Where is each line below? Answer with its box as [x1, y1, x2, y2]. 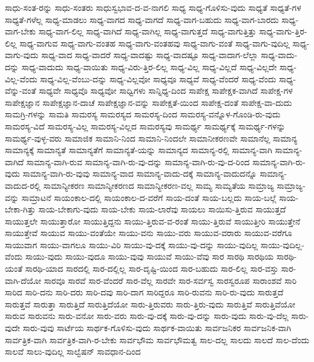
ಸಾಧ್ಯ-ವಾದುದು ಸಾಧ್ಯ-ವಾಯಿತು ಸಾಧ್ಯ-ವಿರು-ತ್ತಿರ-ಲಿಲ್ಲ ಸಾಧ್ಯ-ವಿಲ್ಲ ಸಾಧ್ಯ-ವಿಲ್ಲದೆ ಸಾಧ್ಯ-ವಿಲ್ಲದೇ [21, 60, 277, 73]
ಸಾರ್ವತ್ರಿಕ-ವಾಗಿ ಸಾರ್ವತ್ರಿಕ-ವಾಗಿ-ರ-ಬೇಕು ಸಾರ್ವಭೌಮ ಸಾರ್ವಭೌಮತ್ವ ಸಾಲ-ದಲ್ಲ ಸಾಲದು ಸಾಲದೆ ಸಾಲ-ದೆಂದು [5, 333, 310, 346]
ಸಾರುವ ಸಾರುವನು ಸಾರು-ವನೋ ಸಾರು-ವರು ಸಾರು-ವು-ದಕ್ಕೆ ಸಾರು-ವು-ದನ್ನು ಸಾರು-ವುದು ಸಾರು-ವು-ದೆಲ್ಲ [5, 309, 289, 322]
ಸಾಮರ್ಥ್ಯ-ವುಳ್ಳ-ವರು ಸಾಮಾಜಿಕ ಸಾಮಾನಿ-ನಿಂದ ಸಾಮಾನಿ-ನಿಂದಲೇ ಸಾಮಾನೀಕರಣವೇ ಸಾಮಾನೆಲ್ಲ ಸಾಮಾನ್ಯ [5, 131, 298, 144]
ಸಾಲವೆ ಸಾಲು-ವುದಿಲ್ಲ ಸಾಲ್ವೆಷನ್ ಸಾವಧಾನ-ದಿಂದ [5, 345, 141, 358]
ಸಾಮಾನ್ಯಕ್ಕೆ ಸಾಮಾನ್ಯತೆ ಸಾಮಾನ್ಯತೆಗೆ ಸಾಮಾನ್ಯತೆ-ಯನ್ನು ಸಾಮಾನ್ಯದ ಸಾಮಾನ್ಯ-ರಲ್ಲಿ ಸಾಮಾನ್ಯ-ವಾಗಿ [5, 143, 272, 156]
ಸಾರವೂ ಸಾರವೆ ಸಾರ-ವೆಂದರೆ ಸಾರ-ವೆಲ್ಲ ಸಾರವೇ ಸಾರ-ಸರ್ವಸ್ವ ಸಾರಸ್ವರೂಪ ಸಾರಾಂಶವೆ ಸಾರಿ [44, 274, 297, 286]
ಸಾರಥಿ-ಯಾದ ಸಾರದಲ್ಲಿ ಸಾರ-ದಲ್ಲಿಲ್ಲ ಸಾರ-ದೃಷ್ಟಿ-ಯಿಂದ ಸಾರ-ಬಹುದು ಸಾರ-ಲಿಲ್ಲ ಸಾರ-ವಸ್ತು [25, 262, 279, 275]
